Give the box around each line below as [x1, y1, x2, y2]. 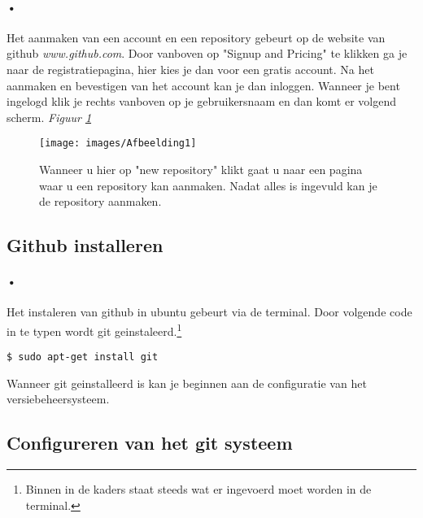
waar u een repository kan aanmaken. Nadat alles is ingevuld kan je [39, 176, 377, 194]
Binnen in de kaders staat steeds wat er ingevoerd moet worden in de [25, 481, 372, 498]
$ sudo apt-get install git [7, 351, 159, 363]
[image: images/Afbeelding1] [39, 137, 197, 150]
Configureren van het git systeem [7, 430, 293, 455]
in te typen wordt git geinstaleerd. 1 [7, 320, 182, 339]
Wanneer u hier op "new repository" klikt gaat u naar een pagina [39, 161, 363, 178]
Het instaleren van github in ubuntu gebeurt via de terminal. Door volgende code [7, 303, 412, 320]
